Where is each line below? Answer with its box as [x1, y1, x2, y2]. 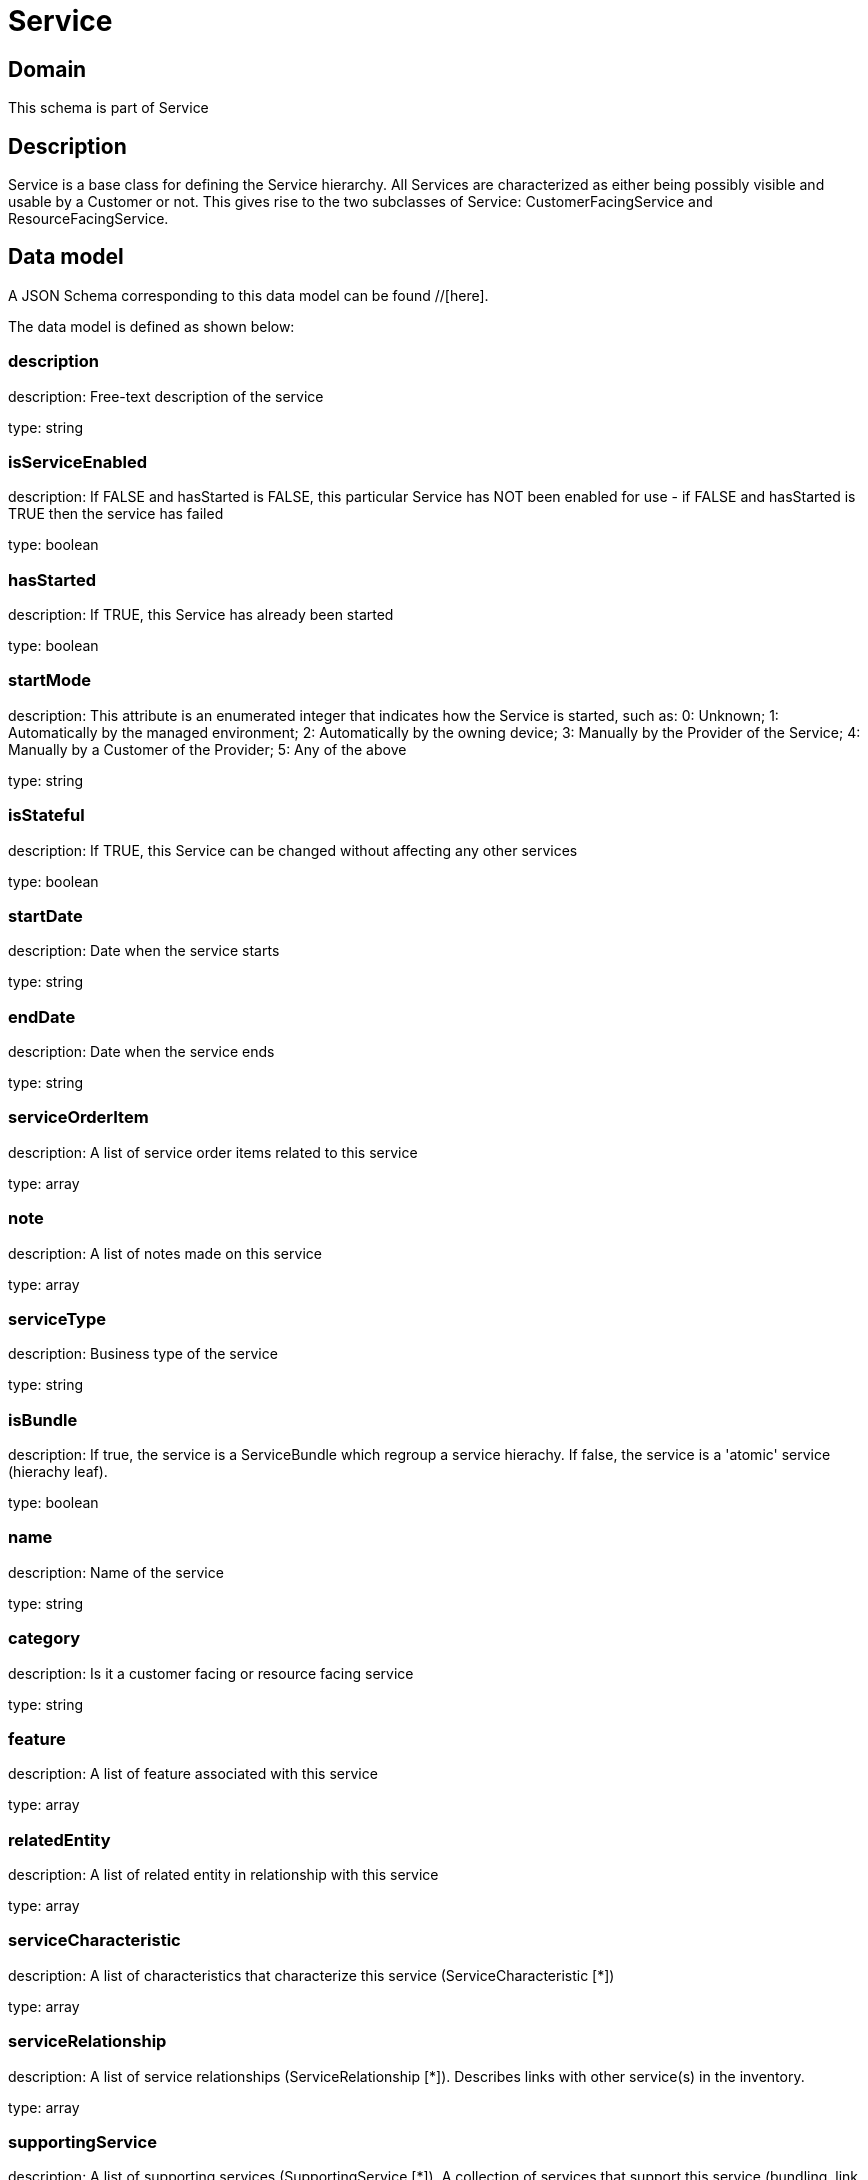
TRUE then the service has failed [8, 505, 224, 523]
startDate [8, 905, 83, 926]
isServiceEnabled [8, 451, 148, 472]
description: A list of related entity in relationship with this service [8, 1866, 439, 1884]
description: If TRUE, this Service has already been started [8, 606, 394, 624]
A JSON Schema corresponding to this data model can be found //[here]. [8, 286, 489, 304]
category [8, 1628, 80, 1649]
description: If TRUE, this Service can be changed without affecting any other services [8, 841, 578, 859]
